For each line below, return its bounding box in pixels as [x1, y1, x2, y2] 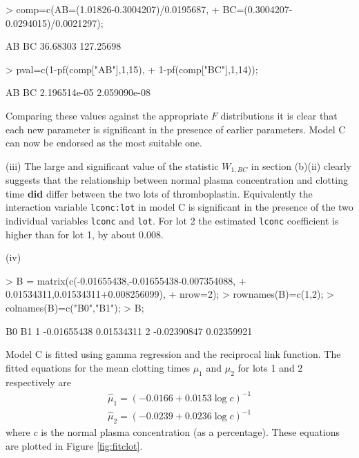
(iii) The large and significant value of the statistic [6, 158, 219, 173]
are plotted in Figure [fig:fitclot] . [6, 438, 143, 452]
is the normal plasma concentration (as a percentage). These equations [41, 424, 340, 439]
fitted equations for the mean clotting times [6, 360, 190, 374]
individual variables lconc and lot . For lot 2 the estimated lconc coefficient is [6, 213, 339, 228]
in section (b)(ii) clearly [251, 158, 351, 173]
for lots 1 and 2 [237, 360, 303, 374]
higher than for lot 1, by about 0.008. [6, 227, 164, 241]
